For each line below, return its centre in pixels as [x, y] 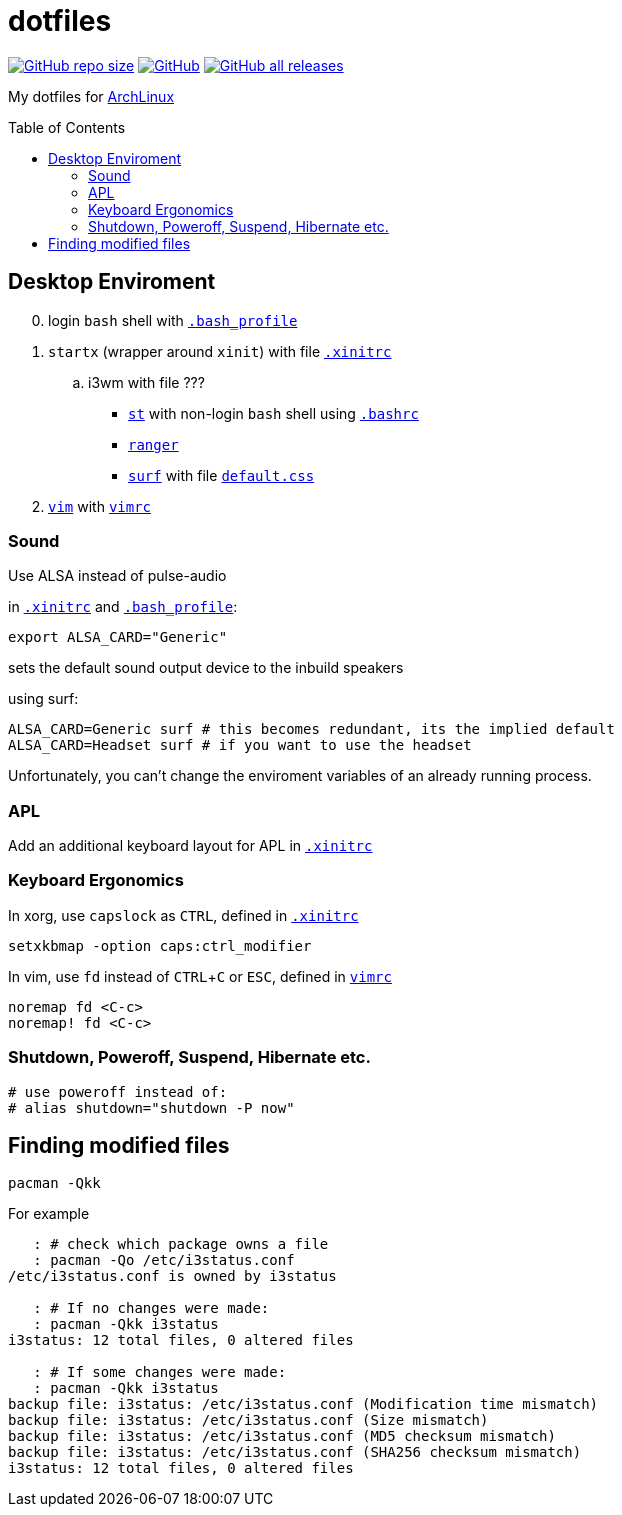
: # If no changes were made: [151, 1308]
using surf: [43, 699]
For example [49, 1214]
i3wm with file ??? [146, 382]
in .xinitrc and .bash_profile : [123, 607]
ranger [153, 444]
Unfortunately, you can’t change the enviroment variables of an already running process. [300, 776]
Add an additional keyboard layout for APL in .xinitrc [190, 846]
